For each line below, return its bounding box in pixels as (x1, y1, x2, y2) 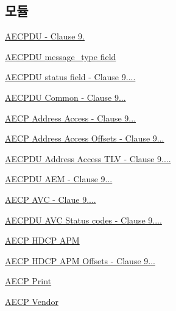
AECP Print (5, 275, 52, 287)
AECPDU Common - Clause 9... (5, 91, 126, 103)
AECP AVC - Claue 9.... (5, 193, 96, 205)
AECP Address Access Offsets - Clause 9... (5, 132, 164, 145)
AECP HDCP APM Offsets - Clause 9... (5, 254, 155, 267)
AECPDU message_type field (5, 50, 116, 63)
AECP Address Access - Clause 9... (5, 111, 136, 124)
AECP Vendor (5, 295, 58, 307)
